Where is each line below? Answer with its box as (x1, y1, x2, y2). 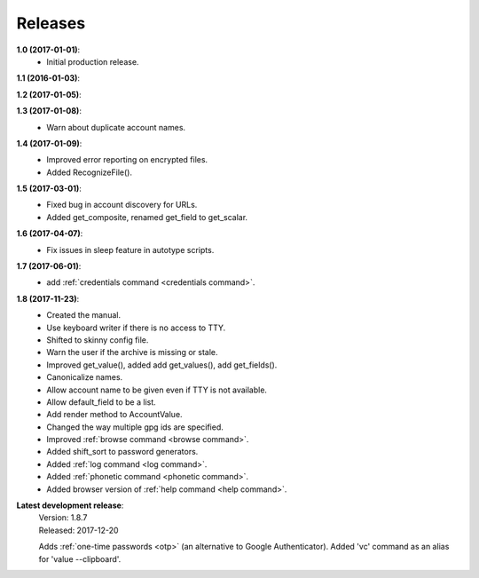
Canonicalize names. (46, 372, 123, 383)
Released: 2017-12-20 (38, 525, 119, 535)
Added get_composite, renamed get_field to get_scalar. (46, 211, 248, 222)
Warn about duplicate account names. (46, 122, 186, 132)
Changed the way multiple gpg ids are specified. (46, 422, 224, 432)
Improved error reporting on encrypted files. (46, 154, 208, 165)
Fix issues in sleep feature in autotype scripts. (46, 244, 215, 255)
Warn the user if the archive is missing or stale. (46, 347, 218, 358)
